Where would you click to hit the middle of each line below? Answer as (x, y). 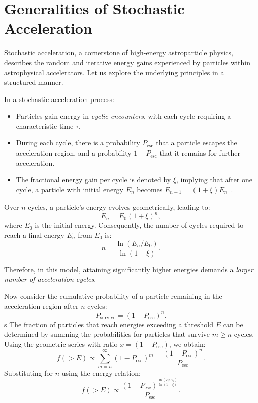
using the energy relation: (101, 372)
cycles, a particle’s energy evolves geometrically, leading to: (119, 207)
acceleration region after (41, 306)
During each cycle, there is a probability (78, 143)
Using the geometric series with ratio (61, 344)
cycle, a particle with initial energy (70, 189)
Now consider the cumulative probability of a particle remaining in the (113, 296)
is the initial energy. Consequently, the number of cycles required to (139, 225)
